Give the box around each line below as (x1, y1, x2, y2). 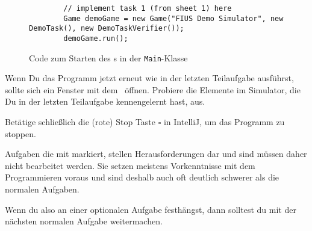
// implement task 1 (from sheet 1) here (63, 4, 232, 13)
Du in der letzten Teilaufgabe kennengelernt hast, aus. (5, 95, 205, 108)
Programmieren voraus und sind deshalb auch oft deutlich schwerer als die (5, 171, 279, 183)
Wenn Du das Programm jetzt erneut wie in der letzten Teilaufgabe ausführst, (5, 72, 294, 84)
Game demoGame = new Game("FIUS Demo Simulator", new (63, 14, 284, 23)
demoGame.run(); (63, 34, 128, 43)
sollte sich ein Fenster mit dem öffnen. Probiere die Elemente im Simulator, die (5, 83, 301, 96)
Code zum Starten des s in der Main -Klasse (29, 51, 188, 64)
